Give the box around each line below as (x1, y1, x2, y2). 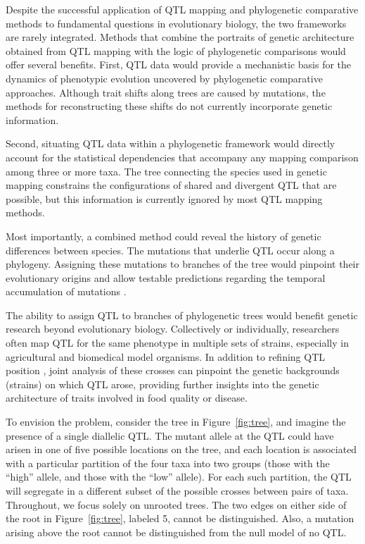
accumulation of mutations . (6, 284, 127, 299)
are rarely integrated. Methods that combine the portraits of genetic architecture (6, 30, 354, 44)
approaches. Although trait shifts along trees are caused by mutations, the (6, 85, 326, 99)
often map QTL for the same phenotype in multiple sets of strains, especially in (6, 335, 349, 350)
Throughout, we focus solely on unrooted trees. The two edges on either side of (6, 497, 347, 512)
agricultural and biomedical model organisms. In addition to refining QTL (6, 349, 326, 364)
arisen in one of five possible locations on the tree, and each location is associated (6, 442, 357, 457)
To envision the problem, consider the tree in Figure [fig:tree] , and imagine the (6, 414, 346, 429)
